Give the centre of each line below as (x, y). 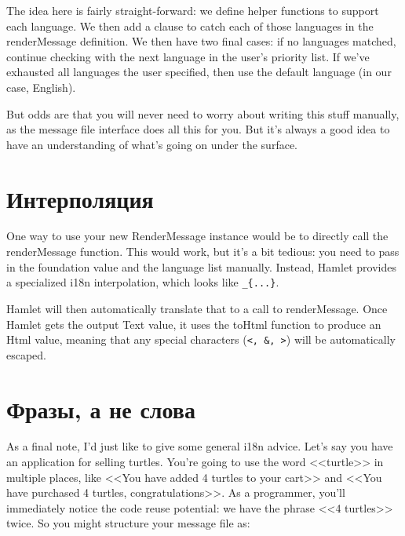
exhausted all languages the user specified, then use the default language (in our (199, 72)
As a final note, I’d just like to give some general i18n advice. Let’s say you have (200, 446)
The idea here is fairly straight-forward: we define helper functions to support (193, 10)
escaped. (27, 354)
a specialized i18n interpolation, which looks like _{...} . (143, 282)
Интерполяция (80, 198)
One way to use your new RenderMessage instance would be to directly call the (197, 236)
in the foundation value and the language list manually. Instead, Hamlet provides (201, 266)
